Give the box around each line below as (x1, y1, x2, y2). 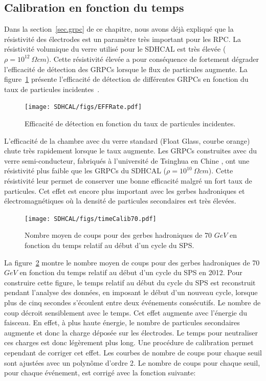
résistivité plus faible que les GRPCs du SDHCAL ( (4, 165, 167, 176)
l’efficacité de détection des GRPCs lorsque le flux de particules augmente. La (4, 63, 248, 74)
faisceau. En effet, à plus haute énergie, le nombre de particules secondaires (4, 317, 240, 328)
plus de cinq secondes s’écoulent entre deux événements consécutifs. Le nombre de (4, 297, 261, 307)
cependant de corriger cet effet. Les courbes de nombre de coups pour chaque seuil (4, 347, 262, 357)
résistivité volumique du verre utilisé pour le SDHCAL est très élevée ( (4, 43, 226, 54)
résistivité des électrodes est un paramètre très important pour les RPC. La (4, 33, 241, 44)
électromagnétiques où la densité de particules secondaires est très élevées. (4, 195, 236, 206)
